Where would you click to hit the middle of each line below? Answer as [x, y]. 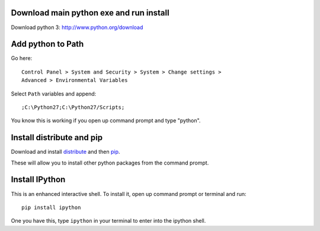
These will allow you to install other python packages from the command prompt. [110, 163]
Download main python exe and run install [90, 13]
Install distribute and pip [57, 137]
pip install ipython [51, 207]
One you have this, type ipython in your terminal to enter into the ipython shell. [108, 221]
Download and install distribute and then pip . [65, 152]
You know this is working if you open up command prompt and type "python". [106, 121]
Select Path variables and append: [54, 94]
